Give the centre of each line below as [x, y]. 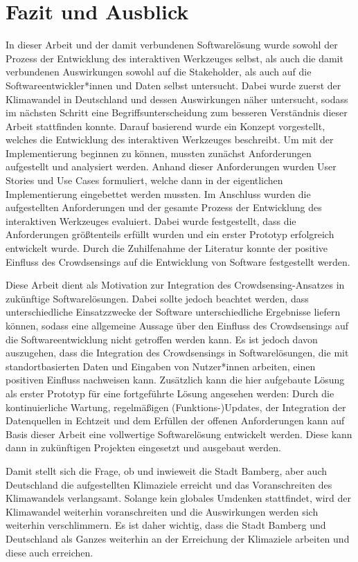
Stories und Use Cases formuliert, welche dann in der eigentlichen [144, 180]
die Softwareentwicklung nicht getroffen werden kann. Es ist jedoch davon [162, 339]
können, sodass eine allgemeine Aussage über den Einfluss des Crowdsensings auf [177, 325]
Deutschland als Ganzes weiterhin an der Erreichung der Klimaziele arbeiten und [178, 538]
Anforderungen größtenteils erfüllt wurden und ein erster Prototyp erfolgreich [170, 234]
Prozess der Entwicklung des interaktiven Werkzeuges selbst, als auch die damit [174, 58]
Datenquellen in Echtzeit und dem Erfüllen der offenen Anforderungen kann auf [175, 420]
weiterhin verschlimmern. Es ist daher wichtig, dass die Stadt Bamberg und [166, 525]
